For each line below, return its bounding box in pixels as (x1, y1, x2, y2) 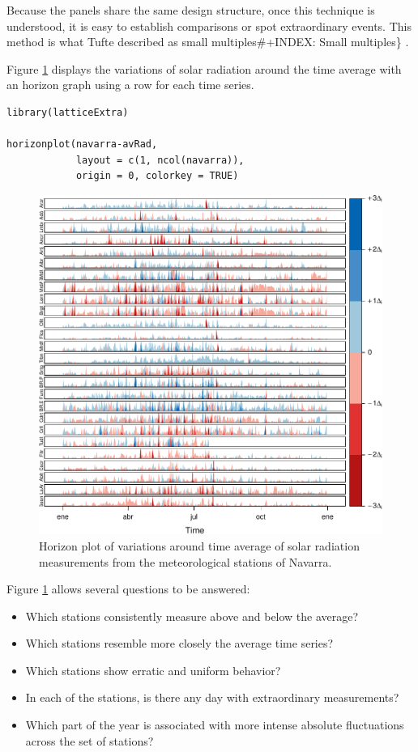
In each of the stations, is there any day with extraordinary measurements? (25, 689, 399, 706)
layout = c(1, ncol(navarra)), (75, 154, 245, 166)
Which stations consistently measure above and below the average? (25, 607, 359, 624)
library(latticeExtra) (6, 106, 129, 118)
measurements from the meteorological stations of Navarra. (39, 553, 332, 570)
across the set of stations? (25, 732, 154, 749)
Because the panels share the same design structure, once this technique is (6, 2, 375, 18)
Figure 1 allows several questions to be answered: (6, 580, 250, 597)
